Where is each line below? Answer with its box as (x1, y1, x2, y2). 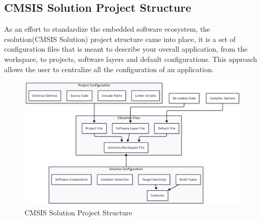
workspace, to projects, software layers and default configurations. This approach (4, 53, 257, 64)
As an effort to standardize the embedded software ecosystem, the (4, 24, 210, 34)
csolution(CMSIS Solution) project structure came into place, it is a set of (4, 33, 236, 44)
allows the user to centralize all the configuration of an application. (4, 63, 214, 74)
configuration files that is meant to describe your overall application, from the (4, 43, 248, 54)
